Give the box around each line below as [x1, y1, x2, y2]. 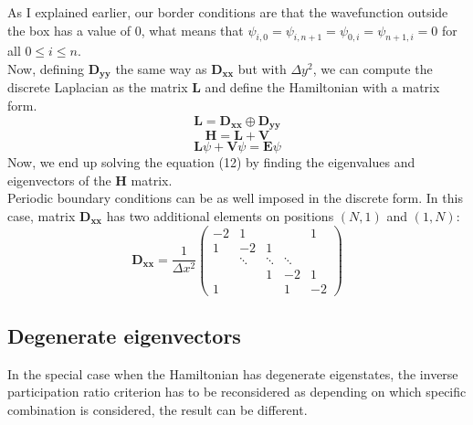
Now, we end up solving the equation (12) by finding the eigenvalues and [7, 153, 415, 172]
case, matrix [7, 206, 76, 225]
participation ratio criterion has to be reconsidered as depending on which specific [7, 382, 467, 401]
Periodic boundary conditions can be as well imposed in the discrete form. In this [7, 188, 463, 207]
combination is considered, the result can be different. [7, 400, 308, 420]
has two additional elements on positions [106, 206, 334, 225]
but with [237, 58, 287, 78]
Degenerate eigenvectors [7, 322, 241, 350]
